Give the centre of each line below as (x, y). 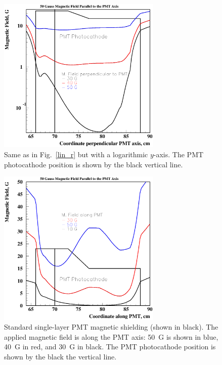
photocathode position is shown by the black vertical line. (94, 164)
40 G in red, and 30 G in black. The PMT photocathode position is (110, 347)
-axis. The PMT (179, 154)
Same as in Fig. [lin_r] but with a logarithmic (76, 154)
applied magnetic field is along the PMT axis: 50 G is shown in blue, (111, 336)
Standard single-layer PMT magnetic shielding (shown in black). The (111, 327)
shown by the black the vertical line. (60, 357)
